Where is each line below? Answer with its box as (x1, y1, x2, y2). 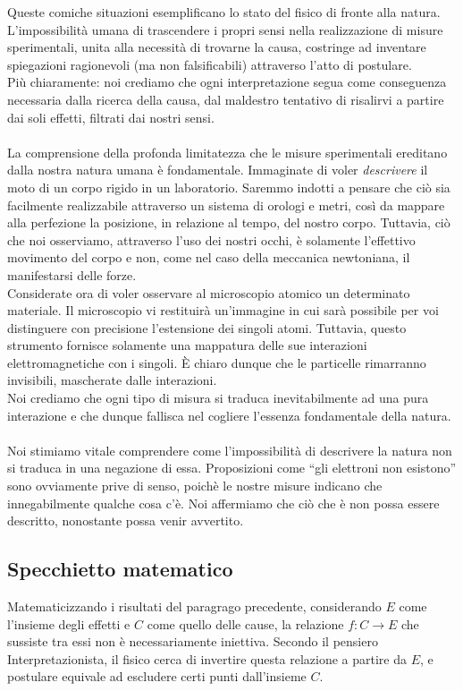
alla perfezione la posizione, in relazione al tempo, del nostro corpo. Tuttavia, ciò (7, 213, 450, 232)
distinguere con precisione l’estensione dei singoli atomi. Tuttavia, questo (7, 318, 407, 337)
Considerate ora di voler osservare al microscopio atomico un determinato (7, 283, 410, 302)
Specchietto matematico (7, 555, 233, 583)
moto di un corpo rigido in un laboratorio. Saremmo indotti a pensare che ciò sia (7, 177, 450, 196)
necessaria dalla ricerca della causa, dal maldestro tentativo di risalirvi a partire (7, 90, 444, 108)
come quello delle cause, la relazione (147, 614, 344, 633)
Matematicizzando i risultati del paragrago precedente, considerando (7, 597, 382, 616)
